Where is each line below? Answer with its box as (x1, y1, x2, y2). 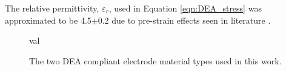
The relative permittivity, (5, 2, 99, 14)
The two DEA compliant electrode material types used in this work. (29, 54, 282, 67)
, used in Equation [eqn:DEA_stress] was (108, 2, 262, 14)
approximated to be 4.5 (5, 13, 91, 26)
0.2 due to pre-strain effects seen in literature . (98, 13, 271, 26)
